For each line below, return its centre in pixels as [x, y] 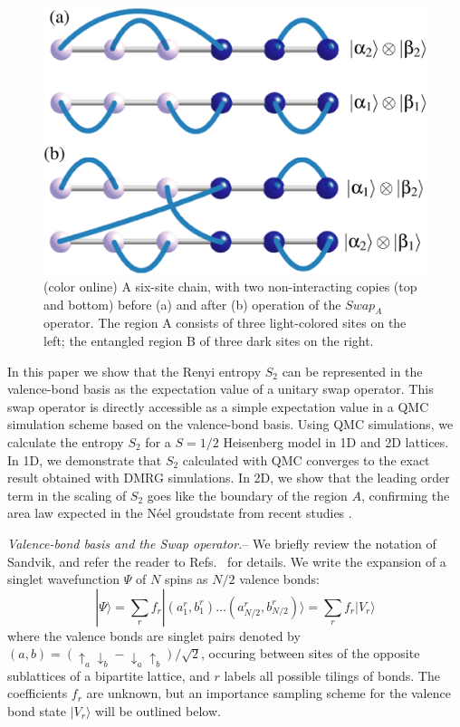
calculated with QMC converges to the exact [306, 459]
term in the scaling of [67, 495]
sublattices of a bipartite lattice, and [109, 675]
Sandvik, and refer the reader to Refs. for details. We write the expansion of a [227, 561]
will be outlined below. [158, 710]
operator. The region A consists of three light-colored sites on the [225, 323]
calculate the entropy [66, 441]
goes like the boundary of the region [247, 495]
